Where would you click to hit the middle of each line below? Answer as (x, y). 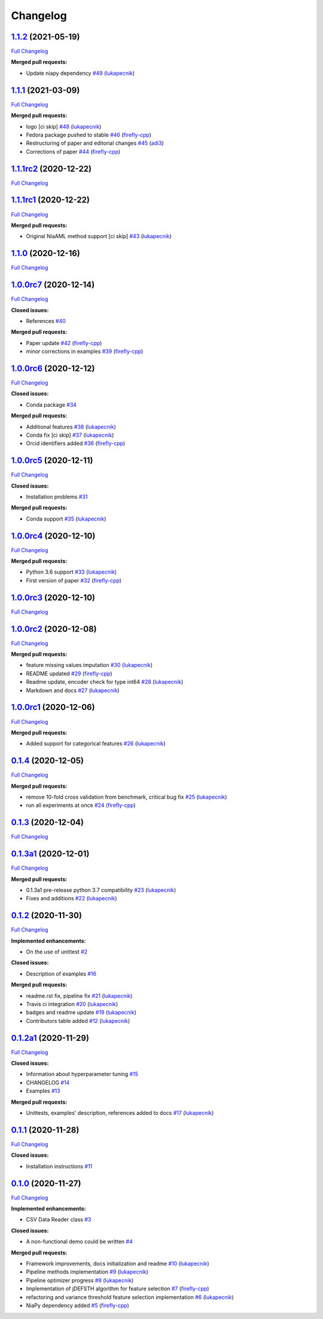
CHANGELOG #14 (48, 1082)
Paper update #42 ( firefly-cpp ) (64, 343)
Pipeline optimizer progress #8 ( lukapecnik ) (80, 1280)
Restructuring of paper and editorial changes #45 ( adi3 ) (95, 143)
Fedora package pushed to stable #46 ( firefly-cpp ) (89, 135)
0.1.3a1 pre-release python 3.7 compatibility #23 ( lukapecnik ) (101, 890)
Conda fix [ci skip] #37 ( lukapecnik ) (70, 435)
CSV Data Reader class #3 (59, 1220)
